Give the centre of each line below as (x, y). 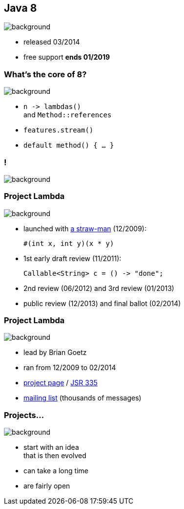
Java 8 (20, 8)
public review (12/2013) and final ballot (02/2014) (102, 303)
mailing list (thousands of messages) (82, 398)
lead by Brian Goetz (55, 353)
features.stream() (59, 130)
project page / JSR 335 (61, 383)
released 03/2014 (52, 42)
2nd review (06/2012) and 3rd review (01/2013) (99, 288)
